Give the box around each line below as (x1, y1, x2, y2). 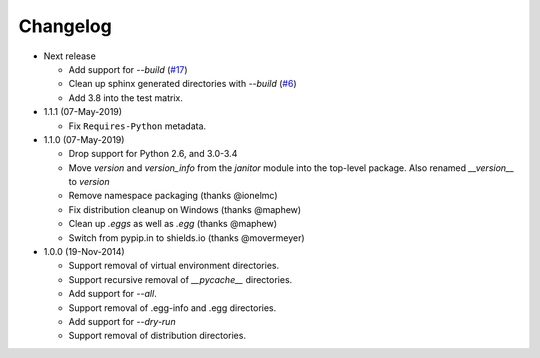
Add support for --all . (68, 288, 157, 300)
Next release (43, 50, 97, 62)
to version (68, 176, 110, 188)
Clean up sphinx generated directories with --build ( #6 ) (68, 78, 297, 90)
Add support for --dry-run (68, 315, 176, 327)
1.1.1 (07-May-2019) (43, 106, 123, 118)
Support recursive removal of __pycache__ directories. (68, 273, 293, 285)
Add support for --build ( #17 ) (68, 63, 189, 75)
